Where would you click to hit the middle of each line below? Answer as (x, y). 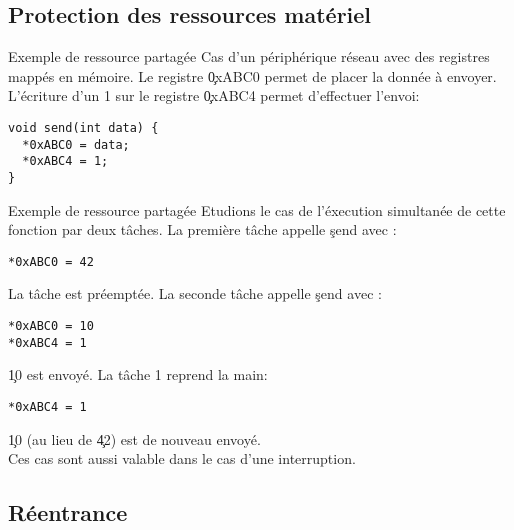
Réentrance (68, 512)
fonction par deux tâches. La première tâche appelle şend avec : (202, 229)
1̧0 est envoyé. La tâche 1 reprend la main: (138, 374)
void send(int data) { (83, 127)
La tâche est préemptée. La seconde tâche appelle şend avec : (195, 293)
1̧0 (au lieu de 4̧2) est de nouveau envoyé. (134, 438)
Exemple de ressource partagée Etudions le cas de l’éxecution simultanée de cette (257, 209)
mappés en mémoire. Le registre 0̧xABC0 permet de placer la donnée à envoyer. (252, 75)
